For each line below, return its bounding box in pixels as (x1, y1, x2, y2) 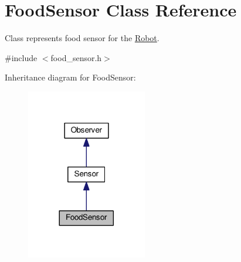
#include (5, 51, 38, 63)
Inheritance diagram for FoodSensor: (5, 71, 136, 83)
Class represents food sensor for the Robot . (5, 32, 159, 44)
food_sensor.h (50, 51, 102, 63)
